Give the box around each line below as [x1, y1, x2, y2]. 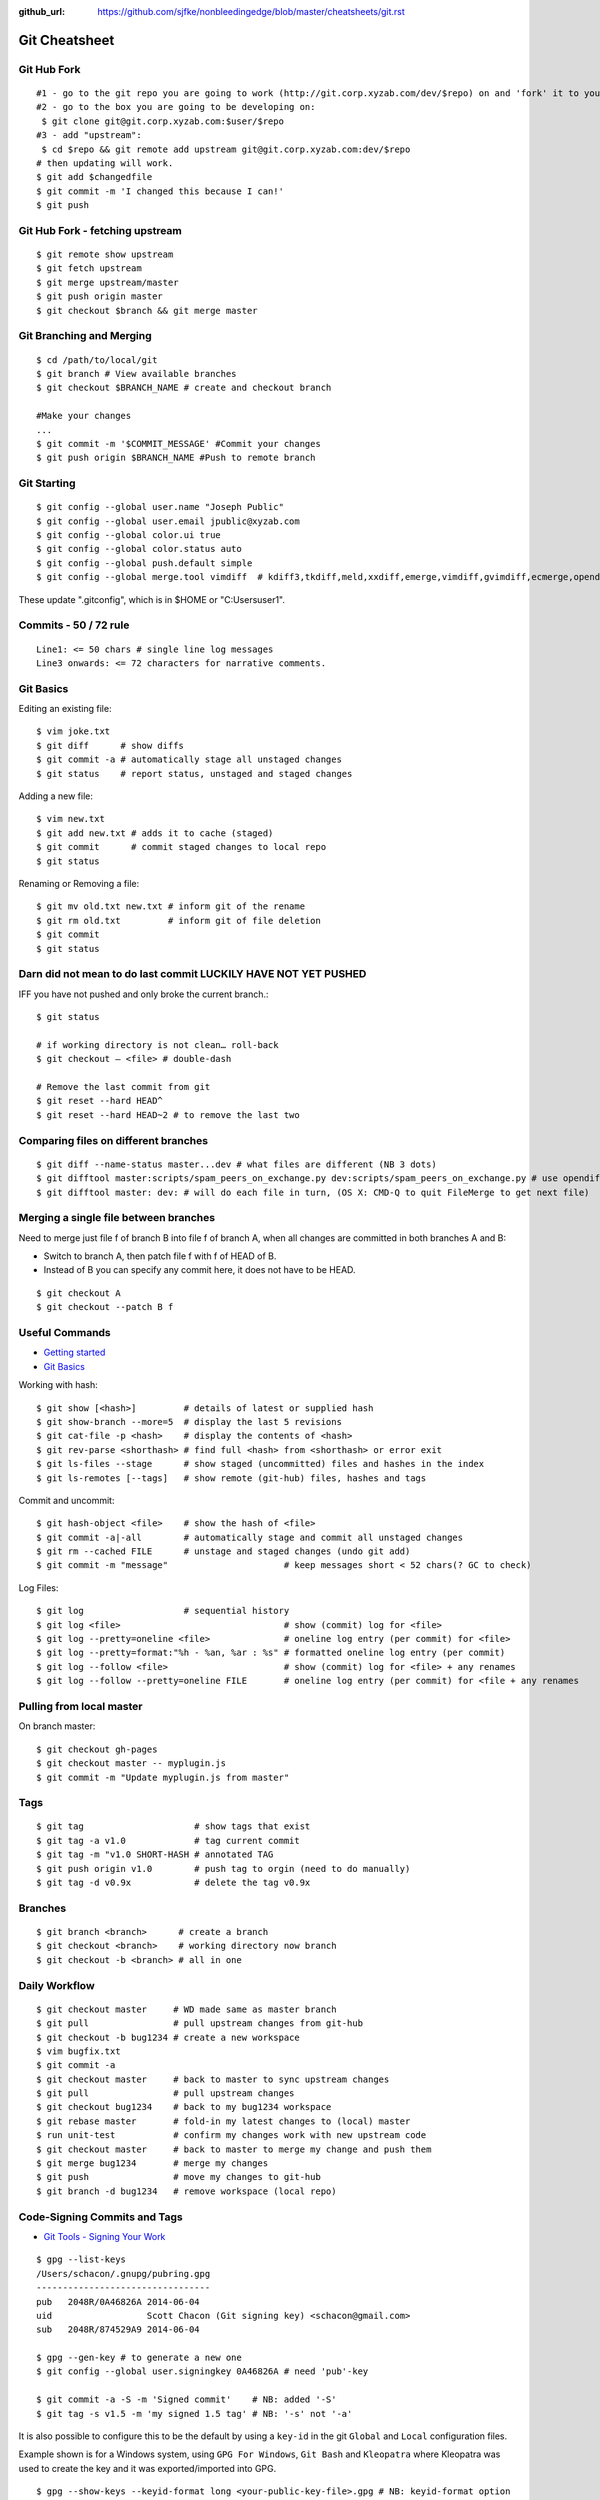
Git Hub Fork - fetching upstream [18, 223, 182, 237]
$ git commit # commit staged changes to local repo [36, 841, 327, 853]
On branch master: [18, 1720, 96, 1732]
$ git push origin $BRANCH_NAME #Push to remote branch [36, 452, 316, 464]
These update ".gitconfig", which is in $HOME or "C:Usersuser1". [18, 593, 285, 605]
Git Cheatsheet [18, 31, 115, 49]
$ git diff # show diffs [36, 740, 185, 751]
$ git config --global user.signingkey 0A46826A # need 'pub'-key [36, 2366, 369, 2377]
